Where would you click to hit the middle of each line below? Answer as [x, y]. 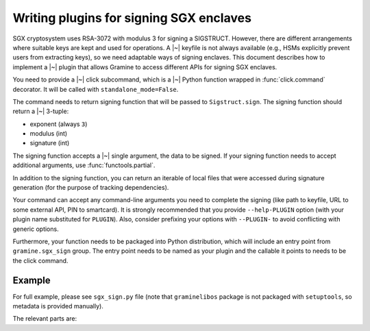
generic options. [36, 229]
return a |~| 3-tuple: [41, 111]
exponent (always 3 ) [59, 124]
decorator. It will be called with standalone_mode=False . [96, 89]
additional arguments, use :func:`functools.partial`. [84, 165]
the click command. [40, 260]
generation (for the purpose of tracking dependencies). [91, 188]
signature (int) [50, 143]
